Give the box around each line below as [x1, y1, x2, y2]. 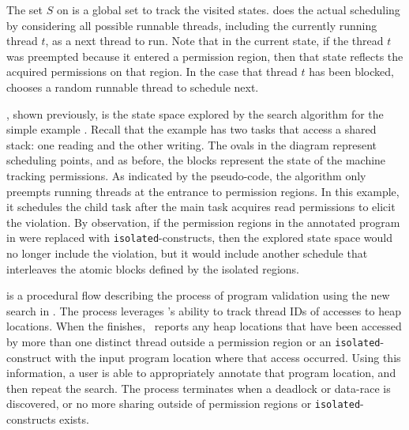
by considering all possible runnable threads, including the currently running [6, 17, 377, 33]
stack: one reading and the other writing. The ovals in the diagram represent [6, 136, 377, 153]
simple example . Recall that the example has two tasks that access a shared [6, 121, 377, 138]
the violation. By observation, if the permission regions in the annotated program [6, 213, 400, 230]
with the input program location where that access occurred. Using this [54, 349, 401, 365]
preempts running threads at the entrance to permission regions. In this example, [6, 183, 400, 199]
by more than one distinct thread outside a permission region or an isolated [6, 333, 381, 349]
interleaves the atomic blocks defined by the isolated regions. [6, 260, 299, 277]
